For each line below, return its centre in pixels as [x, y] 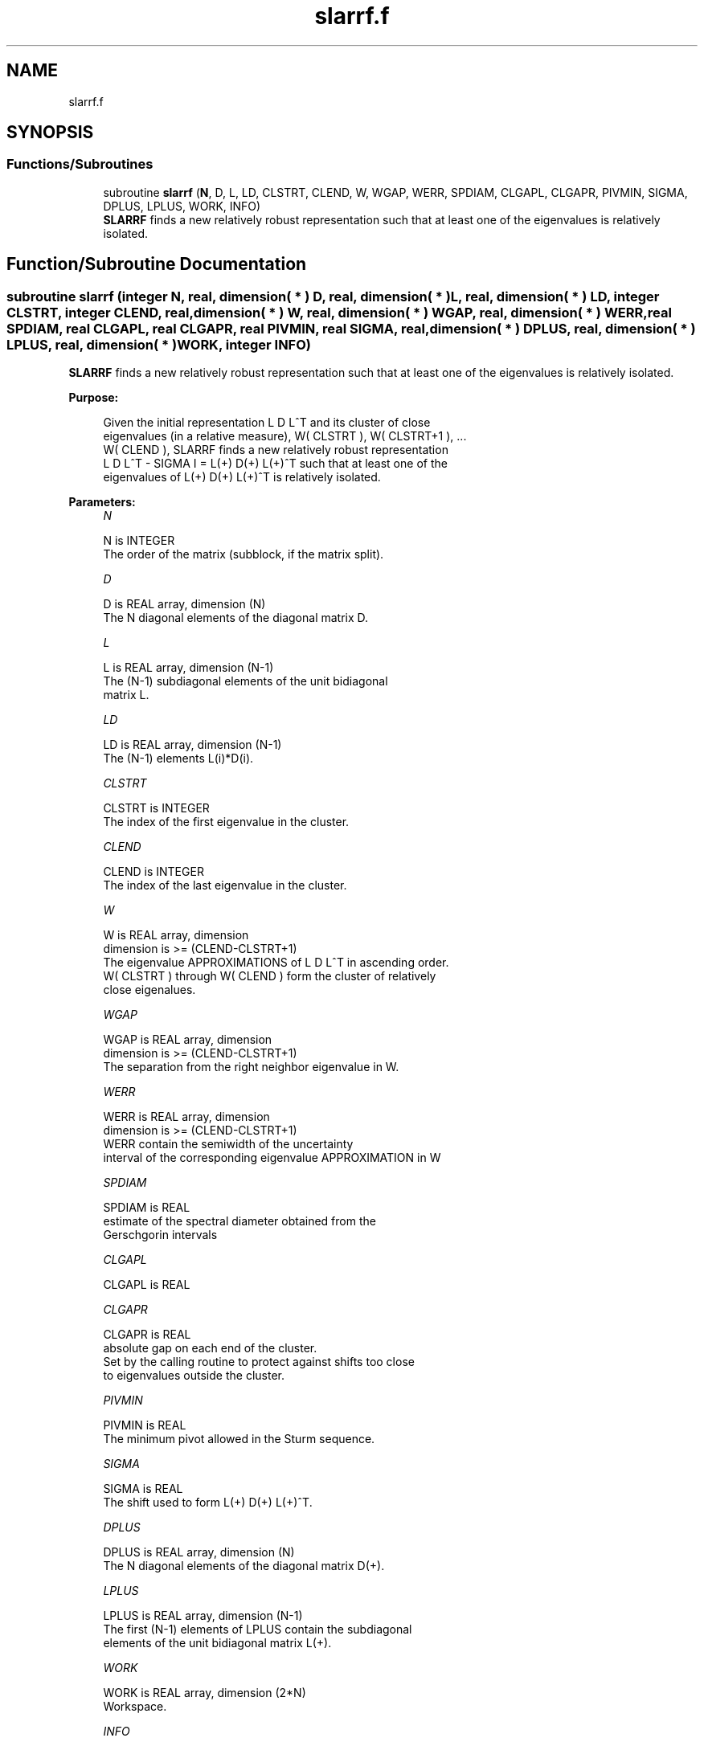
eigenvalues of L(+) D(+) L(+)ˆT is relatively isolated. [242, 477]
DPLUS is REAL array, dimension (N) [199, 1552]
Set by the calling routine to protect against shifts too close [259, 1362]
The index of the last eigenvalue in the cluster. [225, 885]
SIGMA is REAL [143, 1489]
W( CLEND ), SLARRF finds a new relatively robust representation [276, 450]
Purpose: [94, 398]
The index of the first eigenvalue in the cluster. [226, 822]
